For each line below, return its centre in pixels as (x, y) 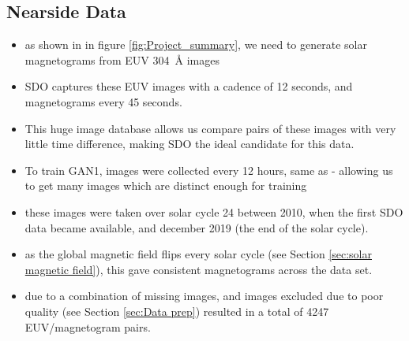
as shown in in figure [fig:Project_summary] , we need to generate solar (196, 44)
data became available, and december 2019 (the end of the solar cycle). (197, 227)
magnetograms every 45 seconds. (103, 101)
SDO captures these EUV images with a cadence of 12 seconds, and (189, 86)
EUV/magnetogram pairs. (88, 326)
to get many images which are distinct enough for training (166, 185)
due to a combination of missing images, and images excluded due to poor (204, 296)
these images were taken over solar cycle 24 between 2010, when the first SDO (214, 211)
